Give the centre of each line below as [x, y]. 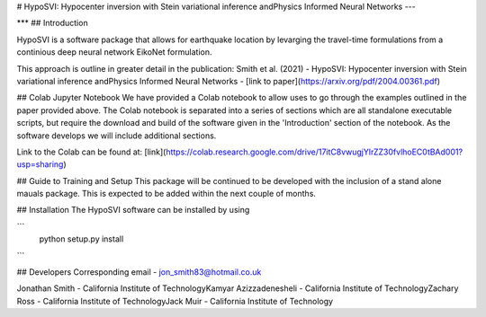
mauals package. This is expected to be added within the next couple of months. [166, 194]
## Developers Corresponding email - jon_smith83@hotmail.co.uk [139, 272]
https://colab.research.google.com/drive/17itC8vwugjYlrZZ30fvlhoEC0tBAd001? [314, 152]
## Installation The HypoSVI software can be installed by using [133, 210]
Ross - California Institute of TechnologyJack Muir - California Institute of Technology [175, 301]
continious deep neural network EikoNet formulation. [114, 52]
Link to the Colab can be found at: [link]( [91, 152]
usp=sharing [40, 164]
